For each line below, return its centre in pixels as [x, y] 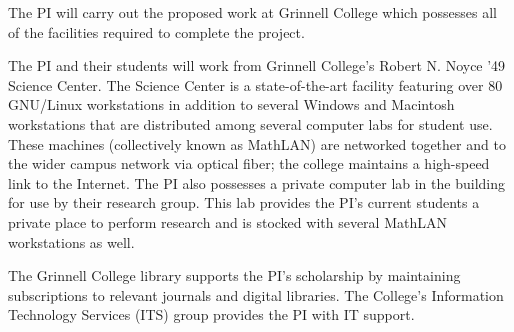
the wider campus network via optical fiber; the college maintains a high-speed [249, 163]
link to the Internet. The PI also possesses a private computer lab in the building [256, 182]
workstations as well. [71, 241]
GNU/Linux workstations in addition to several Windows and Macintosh [231, 104]
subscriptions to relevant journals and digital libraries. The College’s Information [256, 294]
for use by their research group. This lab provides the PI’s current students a [244, 202]
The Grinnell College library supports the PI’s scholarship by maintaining [234, 275]
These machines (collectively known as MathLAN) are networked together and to [257, 143]
